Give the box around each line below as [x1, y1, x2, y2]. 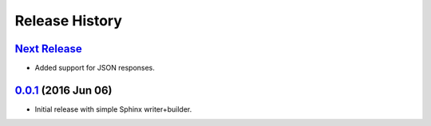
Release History [14, 12, 123, 29]
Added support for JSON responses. [34, 63, 156, 73]
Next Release [14, 42, 83, 55]
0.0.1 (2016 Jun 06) [14, 83, 113, 97]
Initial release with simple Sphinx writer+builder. [34, 104, 192, 114]
